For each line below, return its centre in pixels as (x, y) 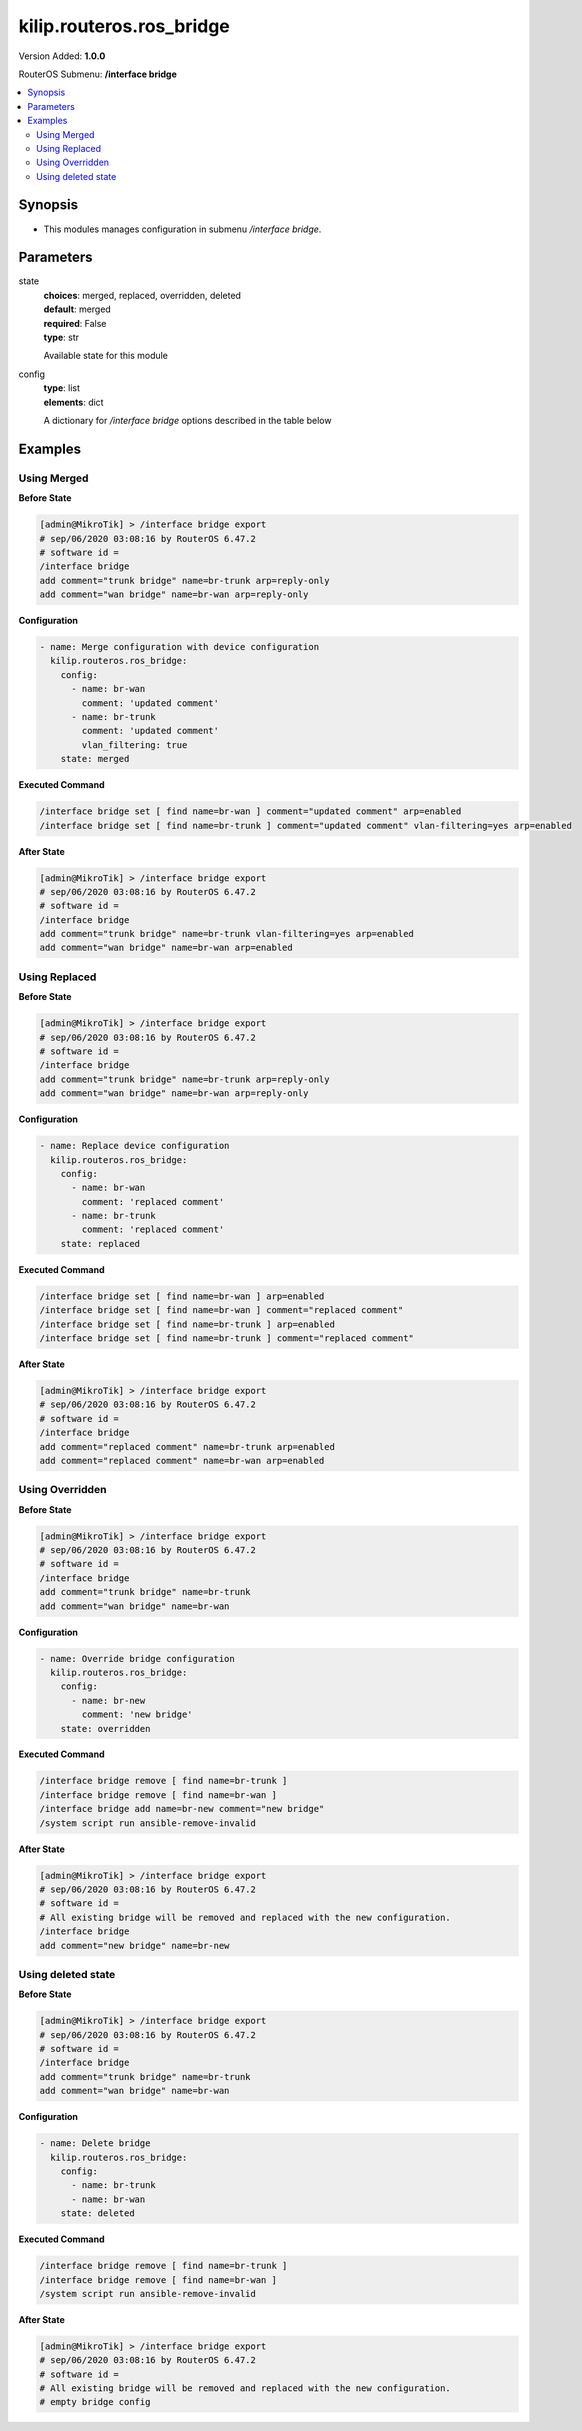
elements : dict (73, 402)
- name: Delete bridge (95, 2143)
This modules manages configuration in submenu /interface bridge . (182, 229)
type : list (61, 388)
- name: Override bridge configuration (137, 1658)
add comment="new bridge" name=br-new (134, 1945)
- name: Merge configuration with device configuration (179, 647)
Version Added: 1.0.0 (62, 56)
